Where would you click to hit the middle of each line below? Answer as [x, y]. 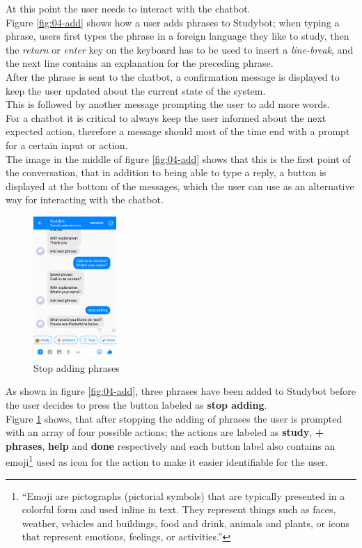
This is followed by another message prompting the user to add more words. [168, 104]
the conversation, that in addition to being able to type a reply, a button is [166, 172]
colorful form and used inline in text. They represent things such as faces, [179, 509]
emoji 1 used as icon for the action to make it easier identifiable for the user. [167, 461]
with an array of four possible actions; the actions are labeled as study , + [165, 432]
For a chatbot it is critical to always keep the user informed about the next [166, 117]
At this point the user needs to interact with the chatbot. [128, 8]
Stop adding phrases [77, 367]
